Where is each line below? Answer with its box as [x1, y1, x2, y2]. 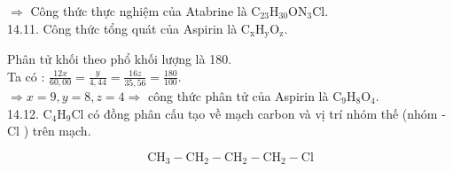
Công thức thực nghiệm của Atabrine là [30, 2, 247, 19]
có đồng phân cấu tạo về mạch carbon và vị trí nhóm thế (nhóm [88, 104, 438, 122]
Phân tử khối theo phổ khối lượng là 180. [7, 50, 232, 68]
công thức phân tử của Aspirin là [147, 86, 329, 105]
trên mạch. [32, 121, 91, 140]
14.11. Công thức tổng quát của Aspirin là [7, 19, 238, 37]
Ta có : [7, 66, 45, 85]
